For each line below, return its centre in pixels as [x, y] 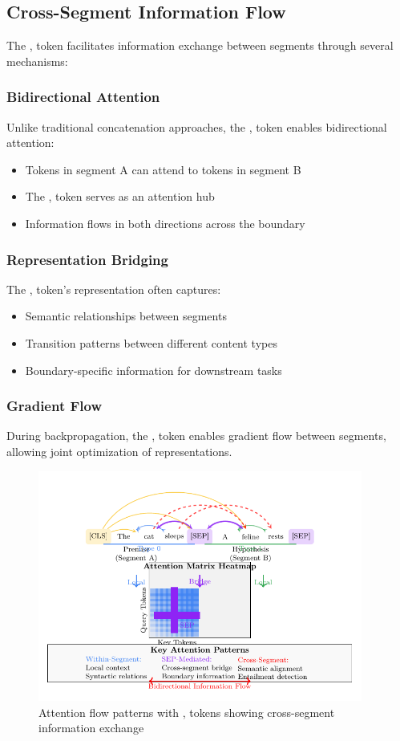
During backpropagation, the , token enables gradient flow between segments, [196, 436]
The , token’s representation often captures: [114, 289]
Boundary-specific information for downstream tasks [154, 370]
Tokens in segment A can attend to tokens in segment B [163, 169]
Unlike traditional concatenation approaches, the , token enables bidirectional [197, 126]
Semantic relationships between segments [126, 316]
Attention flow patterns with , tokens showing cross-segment [187, 712]
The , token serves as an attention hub [120, 196]
